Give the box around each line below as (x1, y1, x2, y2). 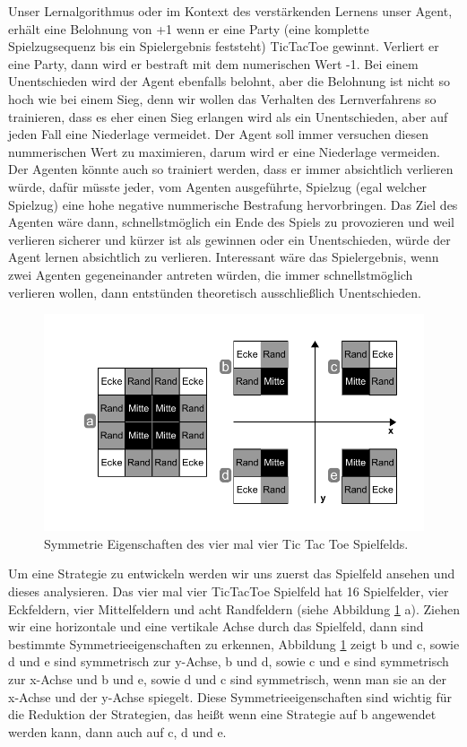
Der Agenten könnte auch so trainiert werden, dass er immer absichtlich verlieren (8, 160, 454, 178)
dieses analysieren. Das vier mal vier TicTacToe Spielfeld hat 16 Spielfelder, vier (8, 582, 449, 601)
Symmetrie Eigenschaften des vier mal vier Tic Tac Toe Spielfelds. (44, 534, 409, 552)
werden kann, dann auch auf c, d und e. (8, 722, 227, 741)
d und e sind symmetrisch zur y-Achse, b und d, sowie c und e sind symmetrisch (8, 652, 449, 671)
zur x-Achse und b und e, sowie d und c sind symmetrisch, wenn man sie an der (8, 670, 446, 689)
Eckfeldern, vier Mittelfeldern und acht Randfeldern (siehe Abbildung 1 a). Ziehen (8, 599, 460, 618)
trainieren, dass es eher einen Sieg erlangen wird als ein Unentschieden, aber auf (8, 107, 448, 126)
